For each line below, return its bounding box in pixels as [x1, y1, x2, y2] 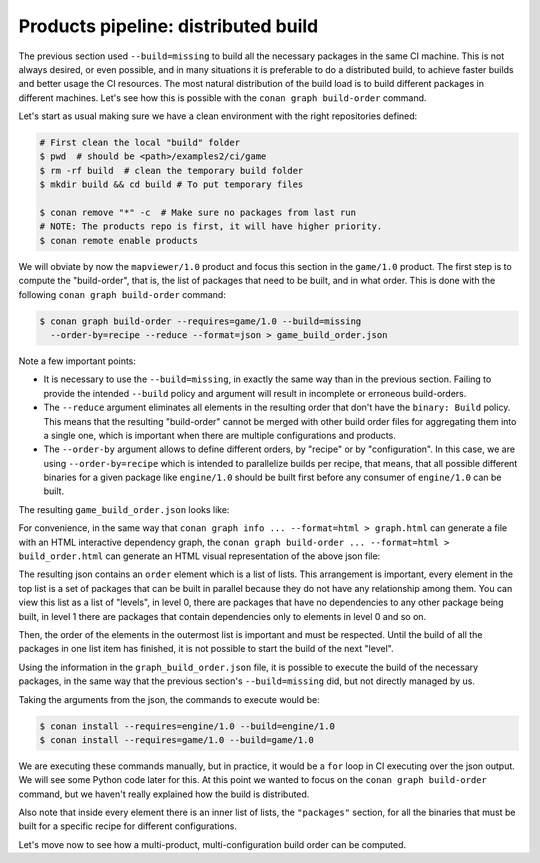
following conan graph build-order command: [18, 288, 227, 300]
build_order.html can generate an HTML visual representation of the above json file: [18, 550, 381, 562]
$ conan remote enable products [39, 235, 199, 246]
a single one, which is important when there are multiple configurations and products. [43, 429, 397, 441]
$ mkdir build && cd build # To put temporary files [39, 179, 304, 190]
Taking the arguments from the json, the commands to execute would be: [18, 693, 320, 705]
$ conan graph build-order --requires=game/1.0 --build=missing [39, 315, 362, 327]
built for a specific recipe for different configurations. [18, 820, 237, 832]
